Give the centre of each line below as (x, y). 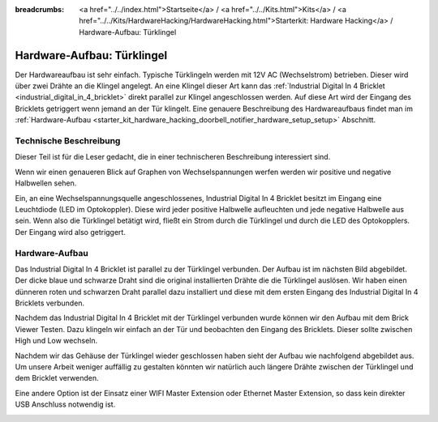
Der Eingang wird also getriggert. (70, 232)
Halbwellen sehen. (46, 183)
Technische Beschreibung (68, 141)
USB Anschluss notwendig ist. (65, 404)
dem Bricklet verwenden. (57, 378)
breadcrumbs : (40, 9)
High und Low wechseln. (56, 341)
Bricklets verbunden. (50, 303)
